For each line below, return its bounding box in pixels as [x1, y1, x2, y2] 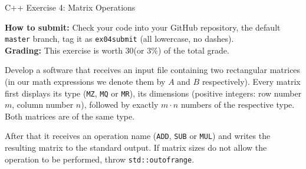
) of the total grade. [157, 44, 229, 56]
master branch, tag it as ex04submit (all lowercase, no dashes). [5, 32, 234, 45]
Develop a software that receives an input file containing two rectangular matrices [5, 64, 301, 76]
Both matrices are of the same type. [5, 110, 135, 122]
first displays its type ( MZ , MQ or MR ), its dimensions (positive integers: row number [5, 87, 302, 99]
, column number [12, 98, 74, 111]
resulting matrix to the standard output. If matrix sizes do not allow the [5, 141, 267, 154]
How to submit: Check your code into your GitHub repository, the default [5, 21, 281, 33]
